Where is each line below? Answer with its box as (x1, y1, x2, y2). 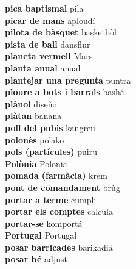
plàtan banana (5, 109, 62, 122)
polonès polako (5, 133, 64, 146)
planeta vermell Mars (5, 49, 93, 62)
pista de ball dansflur (5, 37, 90, 50)
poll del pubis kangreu (5, 121, 95, 134)
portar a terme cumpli (5, 193, 97, 206)
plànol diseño (5, 97, 57, 110)
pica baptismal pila (5, 2, 84, 14)
